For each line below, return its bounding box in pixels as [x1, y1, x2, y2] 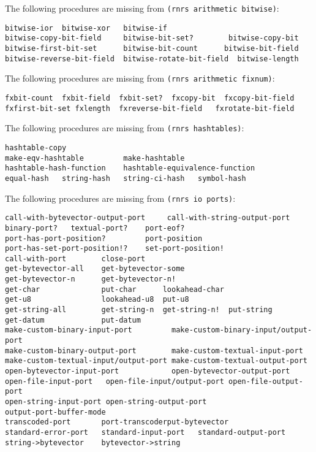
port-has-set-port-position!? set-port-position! [5, 244, 224, 253]
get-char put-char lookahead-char [5, 285, 224, 294]
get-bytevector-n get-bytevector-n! [5, 275, 176, 284]
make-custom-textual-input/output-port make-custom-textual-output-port [5, 356, 307, 366]
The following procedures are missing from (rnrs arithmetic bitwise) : [5, 2, 279, 14]
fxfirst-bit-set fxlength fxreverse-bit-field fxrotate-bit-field [5, 104, 295, 113]
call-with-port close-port [5, 254, 146, 263]
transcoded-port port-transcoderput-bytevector [5, 418, 229, 427]
